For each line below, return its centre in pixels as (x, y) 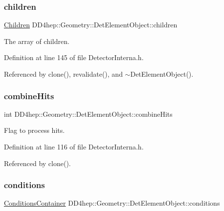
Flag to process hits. (34, 130)
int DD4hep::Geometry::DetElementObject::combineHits (88, 114)
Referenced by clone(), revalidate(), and (63, 74)
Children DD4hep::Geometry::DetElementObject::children (91, 25)
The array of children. (37, 41)
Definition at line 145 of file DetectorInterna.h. (74, 57)
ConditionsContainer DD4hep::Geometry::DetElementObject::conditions (112, 203)
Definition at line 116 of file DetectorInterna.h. (74, 147)
